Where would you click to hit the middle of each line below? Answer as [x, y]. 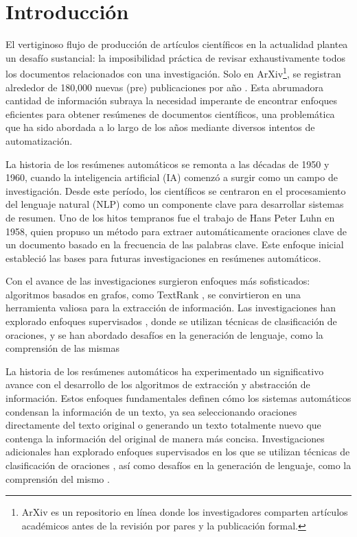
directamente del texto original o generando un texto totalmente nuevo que [163, 425]
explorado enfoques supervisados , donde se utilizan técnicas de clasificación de [171, 321]
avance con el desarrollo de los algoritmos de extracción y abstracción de [158, 384]
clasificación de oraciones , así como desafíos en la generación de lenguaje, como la [178, 465]
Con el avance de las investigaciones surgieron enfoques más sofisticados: [158, 281]
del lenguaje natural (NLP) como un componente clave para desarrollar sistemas [175, 204]
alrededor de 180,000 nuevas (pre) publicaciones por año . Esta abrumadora [165, 87]
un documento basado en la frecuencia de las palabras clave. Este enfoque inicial [175, 244]
